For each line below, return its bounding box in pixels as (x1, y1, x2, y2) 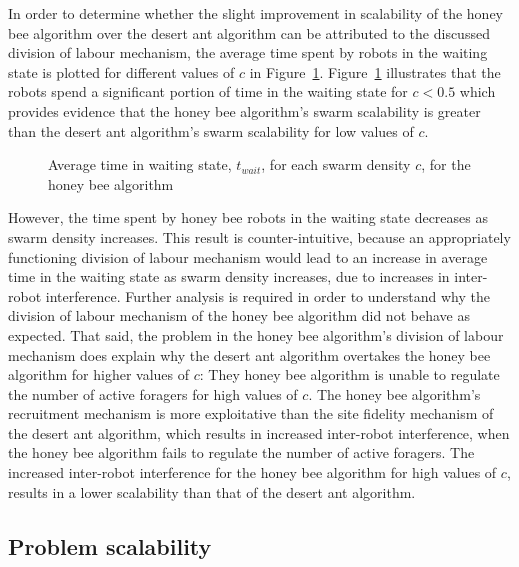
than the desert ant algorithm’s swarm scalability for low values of (8, 120, 414, 141)
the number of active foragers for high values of (8, 383, 298, 404)
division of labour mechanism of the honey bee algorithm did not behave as (8, 305, 470, 326)
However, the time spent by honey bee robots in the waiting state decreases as (8, 207, 489, 228)
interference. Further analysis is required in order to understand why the (45, 285, 491, 306)
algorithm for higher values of (8, 364, 190, 385)
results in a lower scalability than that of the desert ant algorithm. (8, 481, 416, 502)
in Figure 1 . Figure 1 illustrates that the (249, 61, 501, 82)
